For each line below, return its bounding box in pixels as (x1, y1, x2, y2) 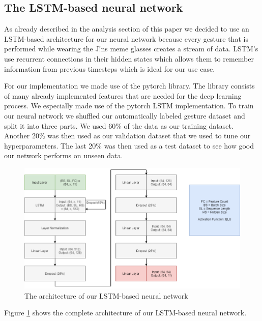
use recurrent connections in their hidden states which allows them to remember (4, 53, 254, 64)
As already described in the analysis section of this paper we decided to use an (4, 23, 249, 34)
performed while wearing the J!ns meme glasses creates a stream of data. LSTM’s (4, 43, 258, 54)
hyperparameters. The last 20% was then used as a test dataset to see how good (4, 140, 254, 151)
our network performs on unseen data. (4, 150, 123, 161)
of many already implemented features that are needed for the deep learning (4, 90, 242, 101)
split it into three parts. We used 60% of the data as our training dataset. (4, 120, 234, 131)
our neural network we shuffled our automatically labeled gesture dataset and (4, 110, 245, 121)
